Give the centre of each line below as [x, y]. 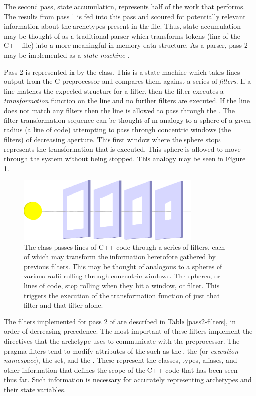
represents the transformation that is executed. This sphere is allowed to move [122, 149]
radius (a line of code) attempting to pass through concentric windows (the [118, 130]
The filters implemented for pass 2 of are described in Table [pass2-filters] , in [120, 321]
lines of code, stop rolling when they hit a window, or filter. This [122, 285]
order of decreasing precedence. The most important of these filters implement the [128, 331]
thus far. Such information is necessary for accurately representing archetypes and [128, 379]
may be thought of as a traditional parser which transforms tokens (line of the [122, 35]
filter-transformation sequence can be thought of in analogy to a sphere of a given [128, 120]
